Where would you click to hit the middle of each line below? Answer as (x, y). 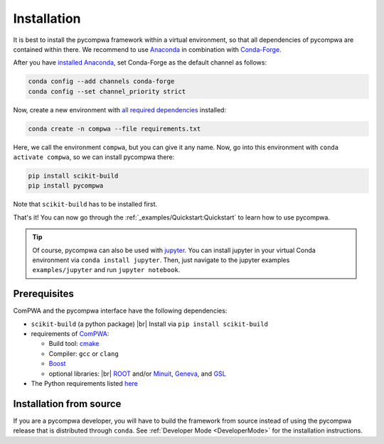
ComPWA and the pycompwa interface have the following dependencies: (120, 311)
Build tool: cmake (74, 344)
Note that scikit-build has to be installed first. (85, 204)
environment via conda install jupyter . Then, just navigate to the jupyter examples (161, 260)
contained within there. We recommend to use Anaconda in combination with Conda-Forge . (147, 49)
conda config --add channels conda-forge (101, 81)
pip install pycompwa (66, 186)
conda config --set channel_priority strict (107, 91)
